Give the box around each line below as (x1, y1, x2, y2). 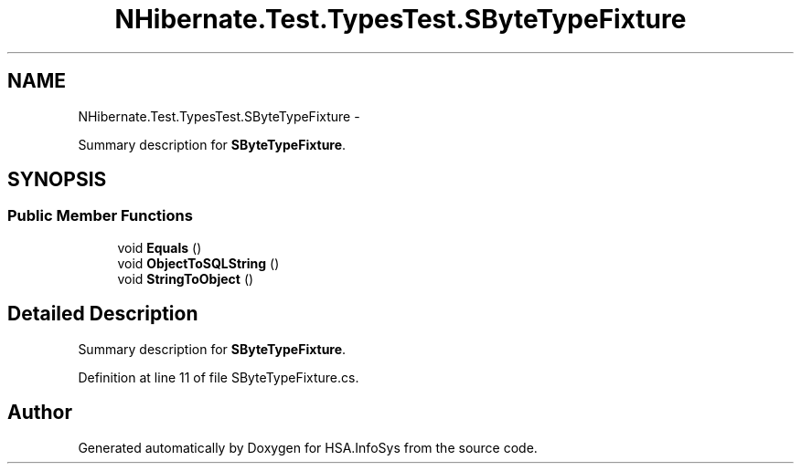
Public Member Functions (7, 206, 193, 225)
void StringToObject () (117, 270, 254, 287)
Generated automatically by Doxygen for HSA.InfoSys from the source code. (78, 439, 538, 455)
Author (7, 401, 72, 424)
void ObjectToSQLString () (117, 255, 280, 271)
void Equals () (117, 239, 202, 256)
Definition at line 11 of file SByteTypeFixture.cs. (78, 369, 359, 385)
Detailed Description (7, 302, 198, 326)
